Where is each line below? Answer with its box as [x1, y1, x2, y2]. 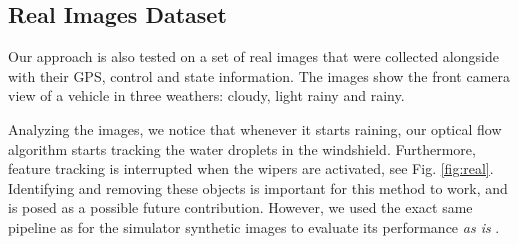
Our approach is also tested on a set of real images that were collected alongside [8, 46, 499, 67]
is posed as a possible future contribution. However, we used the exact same [8, 197, 473, 218]
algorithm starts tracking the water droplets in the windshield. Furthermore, [8, 138, 476, 159]
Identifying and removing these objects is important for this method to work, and [8, 177, 508, 198]
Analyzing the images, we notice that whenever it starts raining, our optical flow [8, 118, 502, 139]
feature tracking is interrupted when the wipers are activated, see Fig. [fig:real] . [8, 158, 494, 179]
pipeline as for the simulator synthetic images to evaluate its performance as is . [8, 216, 500, 237]
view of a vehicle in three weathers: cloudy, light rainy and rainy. [8, 85, 405, 106]
